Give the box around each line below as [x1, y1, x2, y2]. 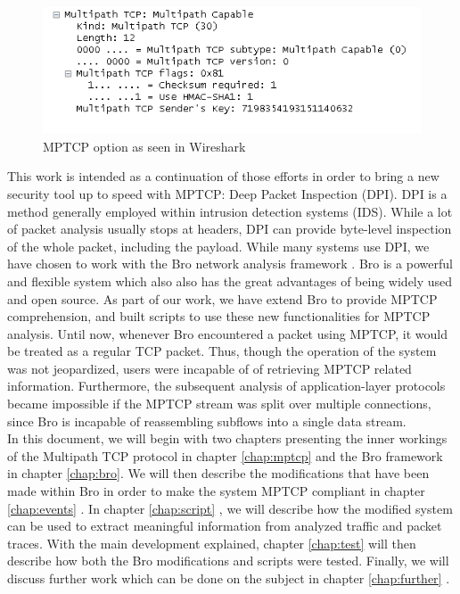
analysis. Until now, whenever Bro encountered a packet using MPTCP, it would [7, 324, 448, 342]
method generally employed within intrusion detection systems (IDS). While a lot [7, 202, 453, 220]
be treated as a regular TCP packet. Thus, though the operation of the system [7, 342, 437, 360]
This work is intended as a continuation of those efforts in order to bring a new [7, 167, 439, 186]
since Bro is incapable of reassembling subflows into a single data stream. [7, 411, 407, 430]
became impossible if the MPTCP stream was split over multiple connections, [7, 394, 431, 413]
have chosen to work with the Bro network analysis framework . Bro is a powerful [7, 254, 453, 273]
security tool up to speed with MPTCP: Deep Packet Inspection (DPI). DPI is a [7, 184, 448, 202]
